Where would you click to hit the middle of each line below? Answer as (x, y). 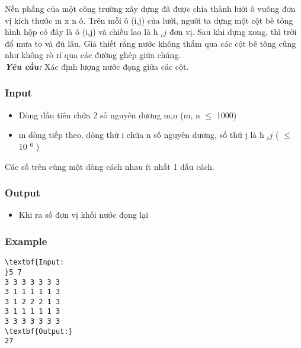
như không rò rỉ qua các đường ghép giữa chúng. (93, 55)
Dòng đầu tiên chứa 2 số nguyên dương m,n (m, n (109, 115)
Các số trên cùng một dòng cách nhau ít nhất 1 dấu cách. (110, 166)
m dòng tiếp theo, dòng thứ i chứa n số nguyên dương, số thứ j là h (141, 135)
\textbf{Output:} (39, 331)
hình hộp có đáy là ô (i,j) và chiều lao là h (81, 32)
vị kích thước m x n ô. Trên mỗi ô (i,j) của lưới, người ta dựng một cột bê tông (149, 20)
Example (26, 241)
